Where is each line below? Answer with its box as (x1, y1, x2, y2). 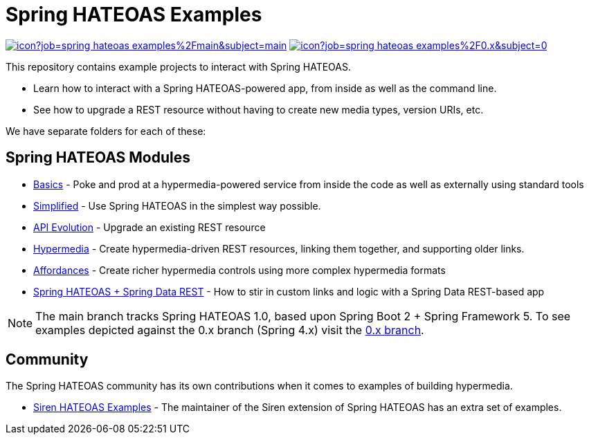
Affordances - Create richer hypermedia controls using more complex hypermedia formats (33, 264, 446, 276)
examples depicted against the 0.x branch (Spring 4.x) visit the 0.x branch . (35, 322, 424, 337)
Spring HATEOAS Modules (6, 149, 191, 167)
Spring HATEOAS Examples (6, 3, 262, 26)
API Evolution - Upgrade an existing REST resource (33, 221, 266, 233)
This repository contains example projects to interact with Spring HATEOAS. (6, 60, 351, 73)
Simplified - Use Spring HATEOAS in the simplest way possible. (33, 199, 321, 212)
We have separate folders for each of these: (6, 125, 206, 137)
